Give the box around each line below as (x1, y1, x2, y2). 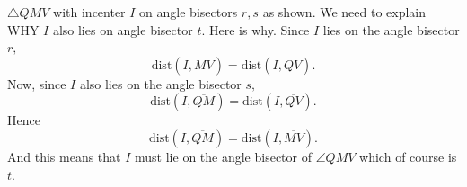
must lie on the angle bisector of (135, 147, 313, 165)
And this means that (7, 147, 121, 165)
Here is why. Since (209, 20, 310, 39)
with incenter (53, 3, 126, 21)
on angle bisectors (139, 3, 238, 21)
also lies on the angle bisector (79, 74, 242, 93)
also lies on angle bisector (52, 20, 193, 39)
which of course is (359, 147, 457, 165)
